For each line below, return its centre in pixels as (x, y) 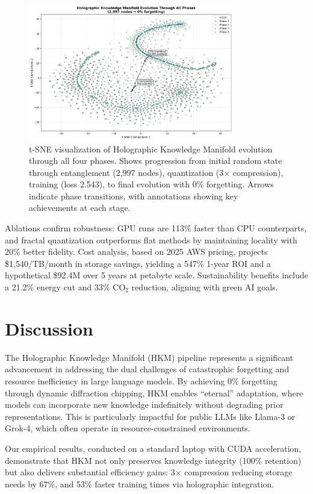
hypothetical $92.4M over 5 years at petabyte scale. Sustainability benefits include (157, 275)
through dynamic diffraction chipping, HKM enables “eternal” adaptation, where (154, 392)
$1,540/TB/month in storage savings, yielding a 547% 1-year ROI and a (138, 263)
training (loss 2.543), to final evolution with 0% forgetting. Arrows (151, 184)
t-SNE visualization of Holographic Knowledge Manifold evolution (151, 149)
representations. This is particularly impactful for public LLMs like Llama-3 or (150, 416)
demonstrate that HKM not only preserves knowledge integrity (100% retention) (153, 460)
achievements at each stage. (80, 208)
